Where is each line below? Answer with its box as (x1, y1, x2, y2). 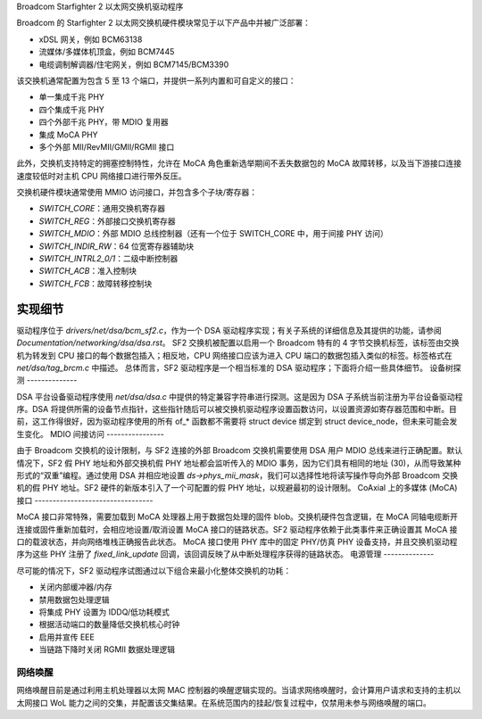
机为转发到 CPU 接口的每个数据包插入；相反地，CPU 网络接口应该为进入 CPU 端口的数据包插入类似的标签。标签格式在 (16, 350, 453, 360)
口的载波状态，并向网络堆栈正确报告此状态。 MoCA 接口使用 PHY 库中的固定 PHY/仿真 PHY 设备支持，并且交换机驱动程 (16, 536, 458, 547)
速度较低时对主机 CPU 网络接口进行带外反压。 (16, 170, 187, 181)
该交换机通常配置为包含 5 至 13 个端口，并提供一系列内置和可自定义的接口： (16, 75, 296, 86)
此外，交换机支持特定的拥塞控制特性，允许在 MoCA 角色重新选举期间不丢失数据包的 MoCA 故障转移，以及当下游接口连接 (16, 158, 462, 169)
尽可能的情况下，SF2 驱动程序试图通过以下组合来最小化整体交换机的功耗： (16, 565, 292, 575)
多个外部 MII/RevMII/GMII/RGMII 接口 (38, 141, 175, 152)
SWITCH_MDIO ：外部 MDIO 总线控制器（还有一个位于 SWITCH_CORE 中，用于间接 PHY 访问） (38, 228, 388, 239)
